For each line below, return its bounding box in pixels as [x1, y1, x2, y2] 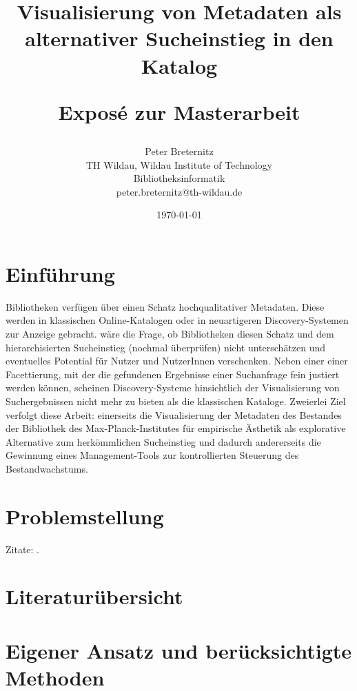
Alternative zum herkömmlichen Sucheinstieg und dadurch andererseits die [6, 434, 321, 448]
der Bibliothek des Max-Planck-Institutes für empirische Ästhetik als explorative [6, 421, 346, 435]
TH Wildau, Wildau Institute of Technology [85, 157, 272, 172]
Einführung [6, 259, 115, 287]
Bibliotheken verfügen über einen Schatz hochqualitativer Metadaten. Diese [6, 299, 325, 313]
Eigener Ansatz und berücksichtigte [6, 636, 352, 664]
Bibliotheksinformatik [133, 171, 225, 185]
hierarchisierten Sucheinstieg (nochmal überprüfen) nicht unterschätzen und [6, 340, 326, 354]
